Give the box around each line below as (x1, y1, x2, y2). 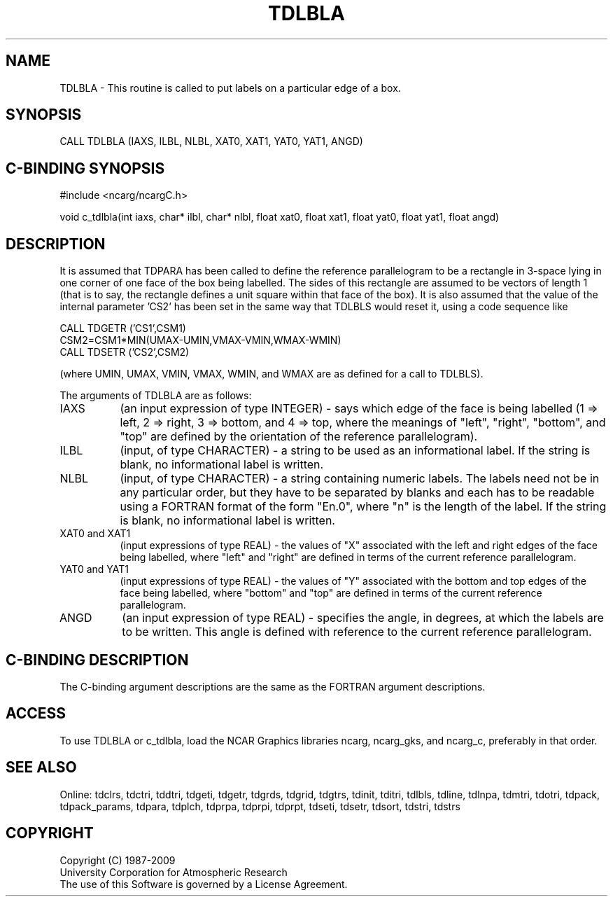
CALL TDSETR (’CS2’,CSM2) (59, 346, 190, 359)
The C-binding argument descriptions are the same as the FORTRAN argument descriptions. (59, 680, 486, 693)
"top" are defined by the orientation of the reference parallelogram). (120, 429, 478, 444)
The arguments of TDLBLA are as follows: (59, 389, 252, 402)
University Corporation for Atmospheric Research (59, 866, 288, 878)
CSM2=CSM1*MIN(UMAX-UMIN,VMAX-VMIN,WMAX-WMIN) (59, 334, 341, 347)
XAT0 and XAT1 (59, 527, 131, 540)
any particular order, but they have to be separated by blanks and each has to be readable (120, 485, 595, 500)
